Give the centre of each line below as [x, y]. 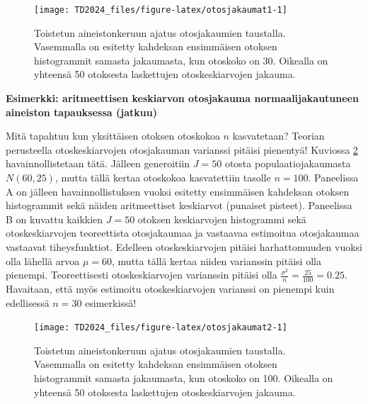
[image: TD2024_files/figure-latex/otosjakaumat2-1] [161, 328]
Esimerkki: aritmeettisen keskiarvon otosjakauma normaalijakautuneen [182, 98]
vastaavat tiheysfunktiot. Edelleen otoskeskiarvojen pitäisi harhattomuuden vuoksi [184, 246]
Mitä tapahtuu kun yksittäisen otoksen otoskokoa [113, 136]
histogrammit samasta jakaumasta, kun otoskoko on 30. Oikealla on [181, 60]
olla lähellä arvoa [43, 260]
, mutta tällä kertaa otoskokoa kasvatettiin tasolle [163, 177]
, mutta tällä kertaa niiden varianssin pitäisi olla [217, 260]
